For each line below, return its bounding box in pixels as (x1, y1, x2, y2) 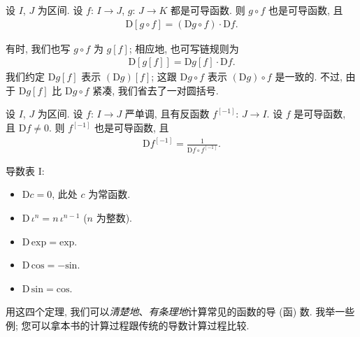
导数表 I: (6, 163, 45, 178)
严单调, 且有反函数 (124, 106, 210, 121)
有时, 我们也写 (6, 41, 71, 55)
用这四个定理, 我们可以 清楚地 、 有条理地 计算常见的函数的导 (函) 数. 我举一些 (6, 304, 355, 319)
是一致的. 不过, (275, 69, 343, 84)
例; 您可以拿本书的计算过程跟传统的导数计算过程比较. (6, 317, 250, 332)
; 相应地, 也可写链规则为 (129, 41, 239, 55)
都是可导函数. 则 (171, 3, 245, 17)
